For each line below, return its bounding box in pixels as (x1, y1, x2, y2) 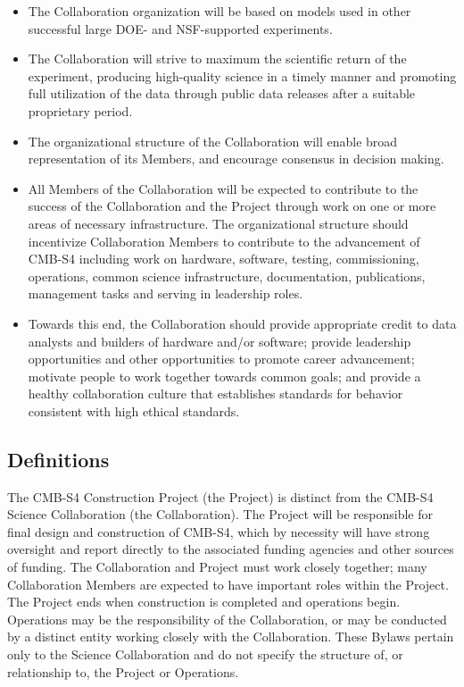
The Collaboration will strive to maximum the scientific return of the (28, 49, 407, 68)
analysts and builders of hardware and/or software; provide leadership (28, 331, 411, 350)
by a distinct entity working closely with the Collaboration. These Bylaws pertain (7, 627, 454, 646)
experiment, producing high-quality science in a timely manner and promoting (28, 66, 457, 85)
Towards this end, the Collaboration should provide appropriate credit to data (28, 314, 457, 332)
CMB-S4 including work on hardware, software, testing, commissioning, (28, 249, 419, 268)
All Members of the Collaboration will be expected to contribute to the (28, 179, 418, 197)
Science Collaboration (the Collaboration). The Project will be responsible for (7, 505, 433, 524)
